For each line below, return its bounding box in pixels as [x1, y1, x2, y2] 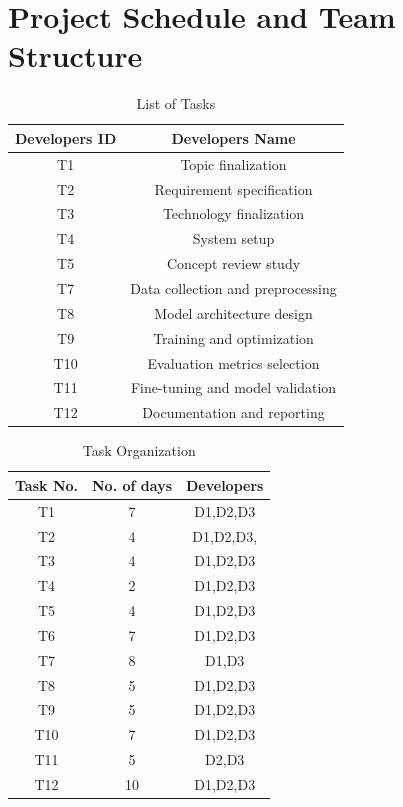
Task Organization [82, 440, 196, 461]
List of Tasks [136, 93, 216, 114]
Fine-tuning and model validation [130, 377, 337, 398]
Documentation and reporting [142, 402, 325, 423]
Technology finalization [162, 203, 305, 224]
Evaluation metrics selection [147, 352, 320, 373]
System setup [192, 228, 275, 249]
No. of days [92, 474, 172, 495]
